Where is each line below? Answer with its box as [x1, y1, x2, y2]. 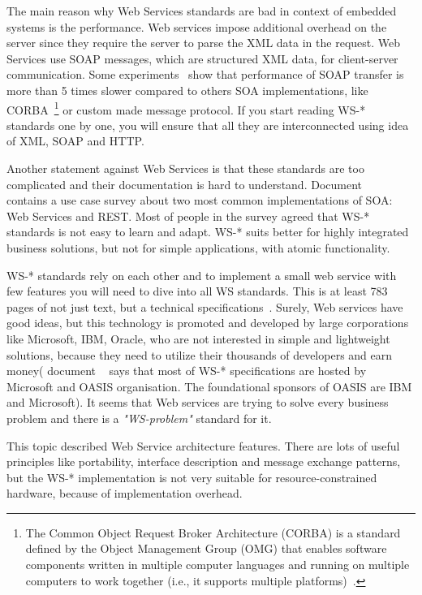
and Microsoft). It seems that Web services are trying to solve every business [6, 394, 389, 411]
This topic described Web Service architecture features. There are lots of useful [6, 437, 400, 454]
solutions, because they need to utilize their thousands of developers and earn [6, 346, 393, 363]
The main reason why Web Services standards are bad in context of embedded [6, 2, 397, 19]
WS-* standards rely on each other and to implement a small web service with [6, 266, 397, 283]
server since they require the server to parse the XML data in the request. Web [6, 34, 401, 51]
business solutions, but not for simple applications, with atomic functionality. [6, 239, 390, 256]
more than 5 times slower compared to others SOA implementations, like [6, 81, 368, 98]
